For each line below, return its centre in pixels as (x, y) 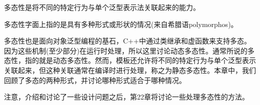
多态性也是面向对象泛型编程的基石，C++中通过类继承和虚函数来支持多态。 (127, 41)
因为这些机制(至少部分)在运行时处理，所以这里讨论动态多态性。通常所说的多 (129, 50)
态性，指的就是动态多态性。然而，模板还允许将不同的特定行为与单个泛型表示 (130, 60)
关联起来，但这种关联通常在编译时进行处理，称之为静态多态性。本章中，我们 (130, 70)
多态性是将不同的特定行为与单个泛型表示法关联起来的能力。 (102, 7)
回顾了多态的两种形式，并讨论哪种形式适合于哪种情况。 (95, 80)
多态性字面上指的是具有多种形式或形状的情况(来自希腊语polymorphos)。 (121, 24)
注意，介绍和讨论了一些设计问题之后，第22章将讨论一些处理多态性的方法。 (126, 97)
